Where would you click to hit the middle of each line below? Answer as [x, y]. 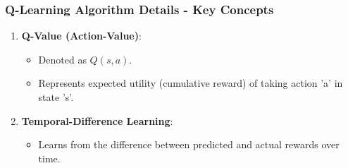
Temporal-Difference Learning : [97, 120]
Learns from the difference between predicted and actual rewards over [189, 144]
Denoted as [62, 59]
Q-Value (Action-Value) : [81, 36]
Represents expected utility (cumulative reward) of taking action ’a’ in [191, 83]
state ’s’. [56, 97]
